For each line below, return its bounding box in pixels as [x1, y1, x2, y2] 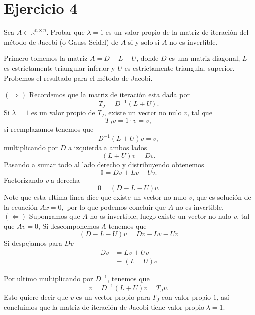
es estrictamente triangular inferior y [4, 62, 115, 73]
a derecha [51, 174, 80, 185]
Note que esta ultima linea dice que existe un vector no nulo [4, 192, 187, 202]
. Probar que [46, 27, 85, 37]
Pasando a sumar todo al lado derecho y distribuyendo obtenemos [4, 159, 204, 169]
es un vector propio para [76, 292, 151, 302]
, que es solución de [192, 192, 251, 202]
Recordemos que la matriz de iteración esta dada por [29, 89, 190, 100]
